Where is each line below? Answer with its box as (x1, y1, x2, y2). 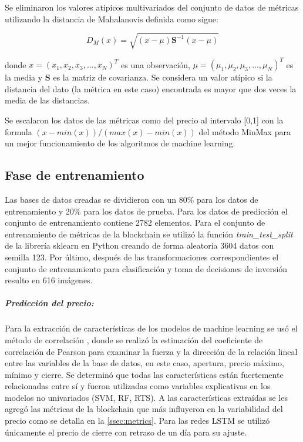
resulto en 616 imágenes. (5, 274, 93, 286)
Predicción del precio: (5, 297, 94, 309)
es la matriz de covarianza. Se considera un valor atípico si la (53, 71, 272, 83)
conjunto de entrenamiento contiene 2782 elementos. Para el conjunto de (5, 216, 265, 229)
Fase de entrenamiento (5, 166, 144, 184)
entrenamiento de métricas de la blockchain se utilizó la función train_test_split (5, 227, 293, 240)
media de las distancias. (5, 94, 90, 106)
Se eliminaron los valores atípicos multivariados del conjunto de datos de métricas (5, 1, 299, 13)
